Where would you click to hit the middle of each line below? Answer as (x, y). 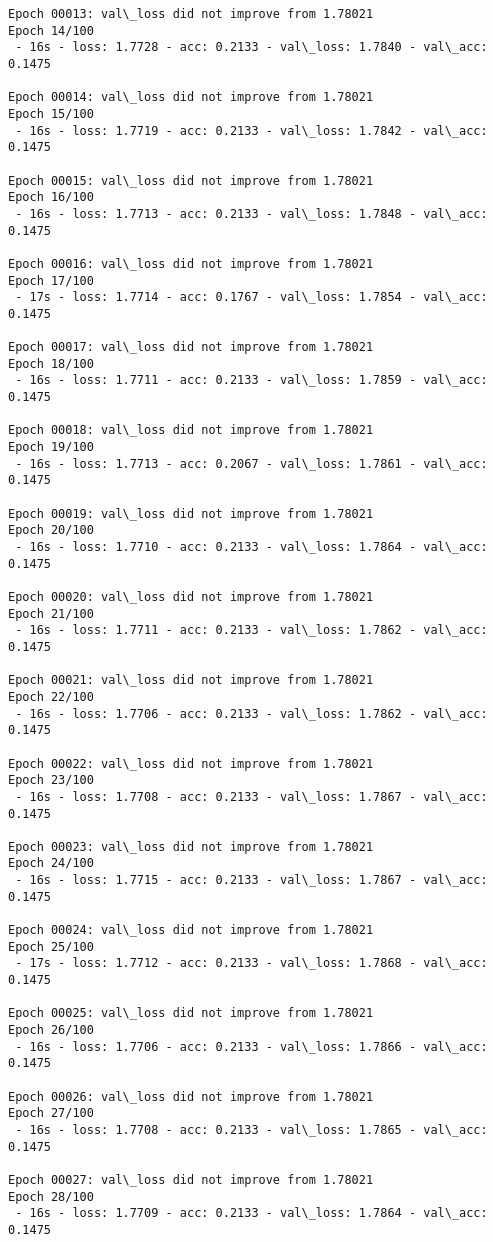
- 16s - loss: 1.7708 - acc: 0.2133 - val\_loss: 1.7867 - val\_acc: (251, 796)
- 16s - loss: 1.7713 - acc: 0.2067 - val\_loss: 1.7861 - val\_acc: (251, 463)
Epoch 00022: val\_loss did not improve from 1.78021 (191, 763)
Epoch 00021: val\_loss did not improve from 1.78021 (191, 680)
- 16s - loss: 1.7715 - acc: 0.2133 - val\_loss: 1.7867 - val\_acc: (251, 880)
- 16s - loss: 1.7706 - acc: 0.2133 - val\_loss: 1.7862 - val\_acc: (251, 713)
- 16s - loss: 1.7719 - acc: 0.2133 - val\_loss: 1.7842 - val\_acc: (251, 130)
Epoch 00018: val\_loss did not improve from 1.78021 (191, 430)
